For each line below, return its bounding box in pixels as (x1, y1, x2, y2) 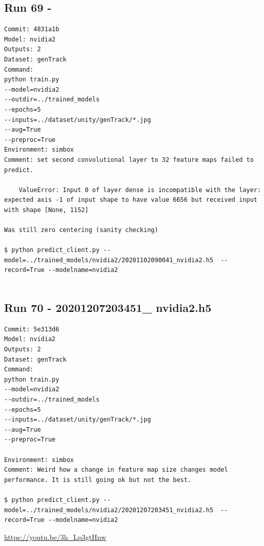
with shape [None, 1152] (4, 206, 89, 214)
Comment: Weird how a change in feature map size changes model (4, 466, 228, 474)
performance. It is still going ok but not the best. (4, 476, 192, 484)
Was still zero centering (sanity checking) (4, 226, 158, 234)
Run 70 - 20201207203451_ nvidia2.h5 (4, 300, 212, 316)
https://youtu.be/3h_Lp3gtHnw (4, 531, 107, 542)
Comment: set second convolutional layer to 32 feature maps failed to (4, 156, 254, 163)
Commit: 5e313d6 (4, 325, 59, 333)
